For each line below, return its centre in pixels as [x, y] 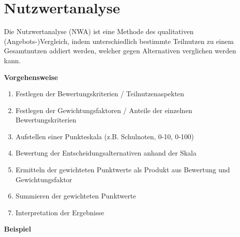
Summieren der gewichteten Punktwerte [76, 196]
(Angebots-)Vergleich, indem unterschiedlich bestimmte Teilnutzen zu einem [119, 41]
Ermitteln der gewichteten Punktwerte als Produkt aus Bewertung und [123, 170]
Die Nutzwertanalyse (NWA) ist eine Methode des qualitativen [99, 31]
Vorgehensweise [31, 77]
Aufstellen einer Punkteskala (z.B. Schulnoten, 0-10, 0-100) [105, 136]
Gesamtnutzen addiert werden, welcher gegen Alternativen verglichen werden [120, 51]
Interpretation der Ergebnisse [60, 212]
